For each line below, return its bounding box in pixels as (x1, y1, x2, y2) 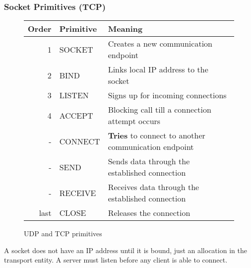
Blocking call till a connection (108, 104, 211, 116)
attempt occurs (108, 115, 161, 127)
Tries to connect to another (108, 130, 205, 141)
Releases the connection (108, 207, 190, 219)
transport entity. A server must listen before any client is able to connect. (4, 255, 228, 265)
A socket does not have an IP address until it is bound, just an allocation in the (4, 245, 247, 255)
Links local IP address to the (108, 64, 208, 75)
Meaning (108, 23, 143, 35)
